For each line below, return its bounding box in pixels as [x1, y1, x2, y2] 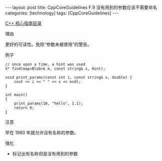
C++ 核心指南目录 [5, 20, 42, 26]
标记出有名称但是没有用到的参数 [12, 151, 78, 157]
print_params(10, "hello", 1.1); [14, 101, 83, 106]
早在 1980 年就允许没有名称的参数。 [5, 130, 79, 135]
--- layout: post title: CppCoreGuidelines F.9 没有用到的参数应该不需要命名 [5, 4, 158, 10]
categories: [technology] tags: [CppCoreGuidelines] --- [5, 10, 119, 16]
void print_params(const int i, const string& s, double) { [5, 75, 133, 80]
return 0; [14, 105, 35, 110]
